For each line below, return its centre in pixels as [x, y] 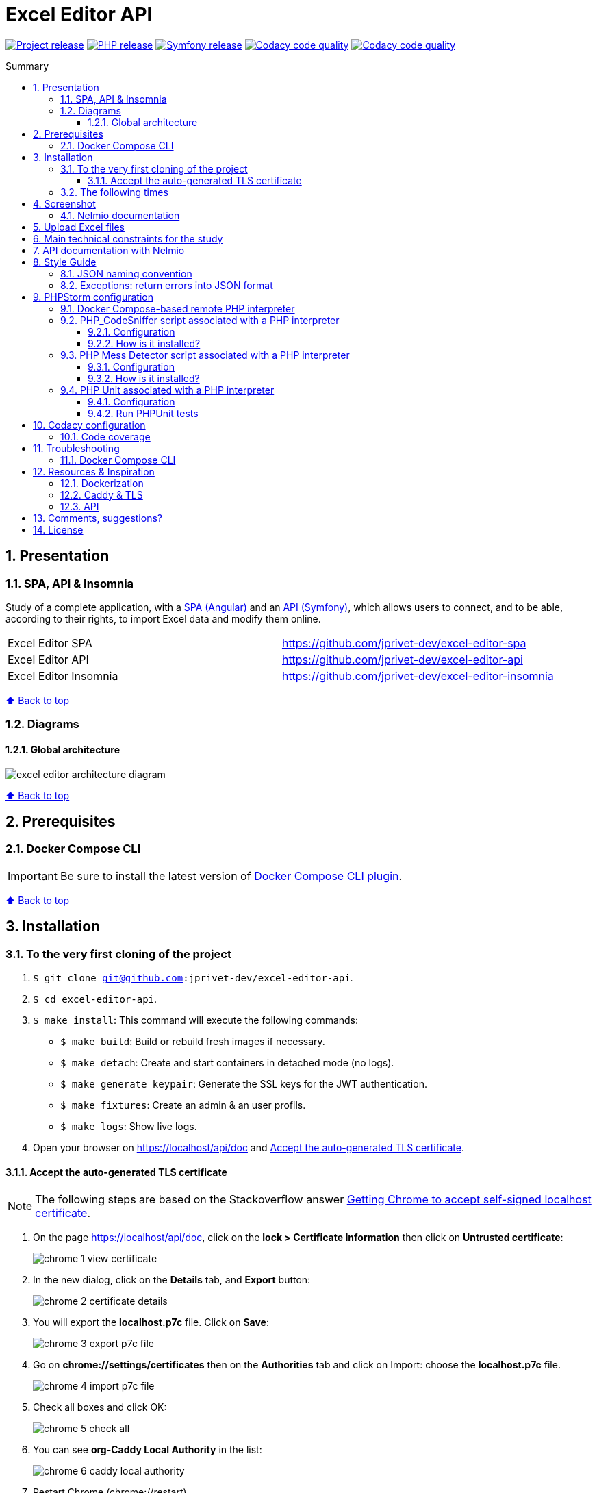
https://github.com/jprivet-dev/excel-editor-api [402, 659]
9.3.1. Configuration [131, 366]
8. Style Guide [65, 262]
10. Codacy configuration [89, 425]
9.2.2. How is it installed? [144, 343]
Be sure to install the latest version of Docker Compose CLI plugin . [231, 876]
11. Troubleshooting [76, 448]
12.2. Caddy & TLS [102, 494]
